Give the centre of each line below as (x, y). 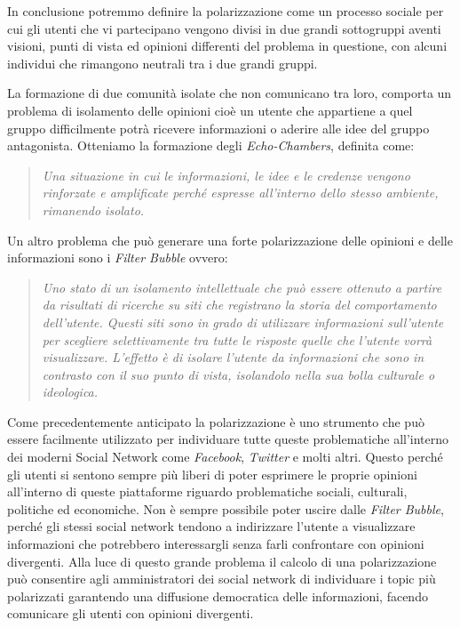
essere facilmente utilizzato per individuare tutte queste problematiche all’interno (228, 439)
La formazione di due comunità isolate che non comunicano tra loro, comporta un (230, 93)
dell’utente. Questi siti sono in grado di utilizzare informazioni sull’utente (243, 322)
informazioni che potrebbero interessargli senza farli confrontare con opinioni (216, 544)
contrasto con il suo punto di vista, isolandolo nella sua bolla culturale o (238, 374)
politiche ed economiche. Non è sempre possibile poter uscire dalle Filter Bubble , (226, 508)
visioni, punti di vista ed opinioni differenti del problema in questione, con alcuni (227, 46)
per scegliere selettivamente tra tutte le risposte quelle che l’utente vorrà (237, 339)
